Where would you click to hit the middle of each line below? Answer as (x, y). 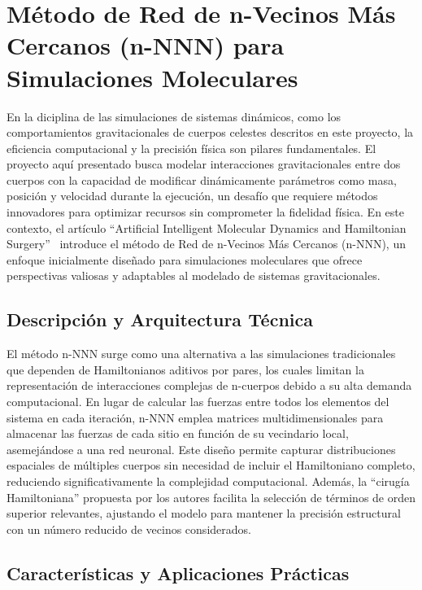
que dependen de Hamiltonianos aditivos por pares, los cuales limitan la (185, 369)
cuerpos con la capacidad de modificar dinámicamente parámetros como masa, (202, 179)
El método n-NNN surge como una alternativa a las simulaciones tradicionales (201, 354)
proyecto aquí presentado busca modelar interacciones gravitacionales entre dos (204, 164)
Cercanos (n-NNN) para (146, 45)
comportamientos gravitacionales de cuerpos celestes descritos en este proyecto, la (210, 132)
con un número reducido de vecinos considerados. (129, 529)
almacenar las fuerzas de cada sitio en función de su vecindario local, (178, 433)
